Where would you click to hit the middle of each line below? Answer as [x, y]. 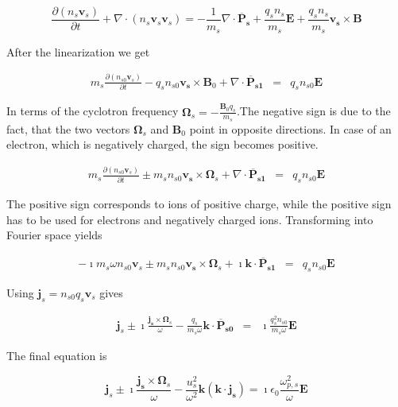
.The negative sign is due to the [313, 111]
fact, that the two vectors [68, 128]
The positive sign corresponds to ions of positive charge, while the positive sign [199, 204]
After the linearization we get [78, 51]
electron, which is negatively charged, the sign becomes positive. [162, 144]
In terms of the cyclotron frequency [93, 111]
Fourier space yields [54, 235]
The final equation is [57, 355]
